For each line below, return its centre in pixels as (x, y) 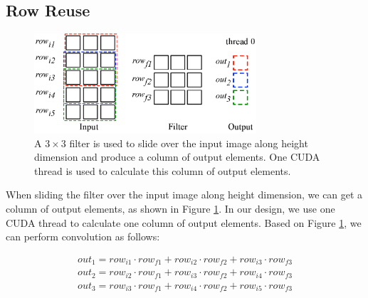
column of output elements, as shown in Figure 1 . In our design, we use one (170, 208)
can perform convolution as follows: (83, 236)
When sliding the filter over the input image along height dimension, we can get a (184, 195)
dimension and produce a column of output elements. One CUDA (177, 157)
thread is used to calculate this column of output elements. (163, 170)
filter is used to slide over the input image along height (189, 143)
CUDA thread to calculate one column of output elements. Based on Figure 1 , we (184, 222)
